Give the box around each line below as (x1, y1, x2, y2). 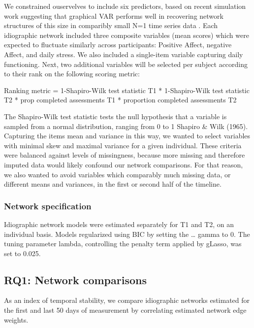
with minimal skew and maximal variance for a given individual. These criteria (4, 140, 242, 150)
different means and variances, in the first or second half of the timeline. (4, 179, 222, 189)
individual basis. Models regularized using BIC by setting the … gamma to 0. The (4, 229, 250, 239)
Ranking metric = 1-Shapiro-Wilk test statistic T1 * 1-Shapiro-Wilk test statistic (4, 85, 250, 95)
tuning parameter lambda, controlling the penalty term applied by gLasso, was (4, 238, 242, 249)
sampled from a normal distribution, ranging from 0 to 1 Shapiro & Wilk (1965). (4, 121, 248, 131)
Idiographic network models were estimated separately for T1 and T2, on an (4, 219, 234, 229)
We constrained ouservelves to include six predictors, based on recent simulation (4, 1, 246, 11)
